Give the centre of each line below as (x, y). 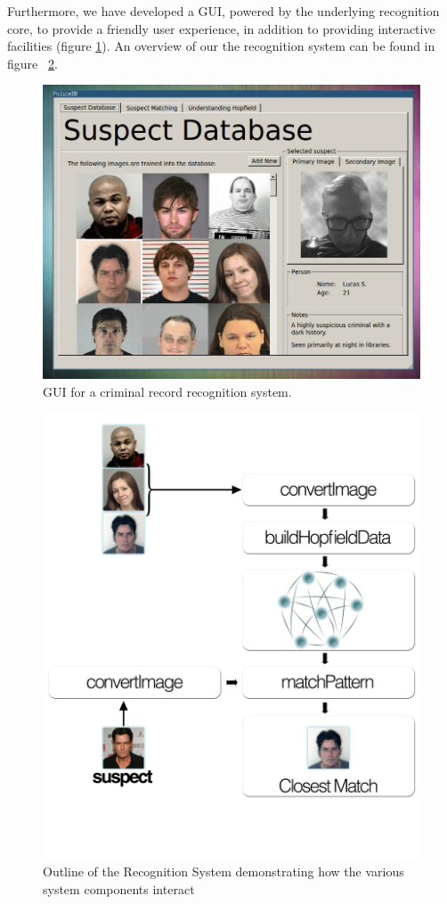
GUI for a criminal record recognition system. (167, 391)
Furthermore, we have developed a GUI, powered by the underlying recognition (223, 11)
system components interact (119, 888)
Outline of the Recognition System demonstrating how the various (223, 871)
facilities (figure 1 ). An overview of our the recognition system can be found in (221, 46)
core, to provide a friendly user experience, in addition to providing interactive (221, 28)
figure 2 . (33, 63)
